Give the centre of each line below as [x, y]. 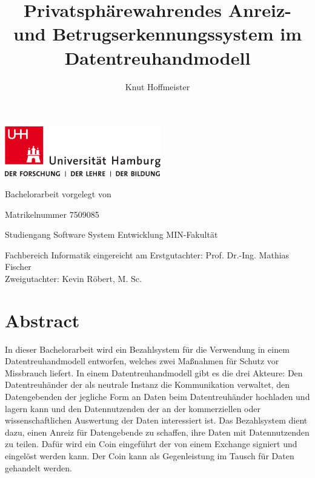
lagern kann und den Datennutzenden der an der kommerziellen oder [133, 408]
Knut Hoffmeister [157, 86]
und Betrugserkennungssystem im [157, 34]
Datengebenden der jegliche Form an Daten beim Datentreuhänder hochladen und [157, 396]
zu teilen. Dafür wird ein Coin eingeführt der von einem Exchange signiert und [151, 444]
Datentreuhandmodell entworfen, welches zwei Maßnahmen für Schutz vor [142, 361]
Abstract [42, 320]
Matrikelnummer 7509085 [52, 214]
